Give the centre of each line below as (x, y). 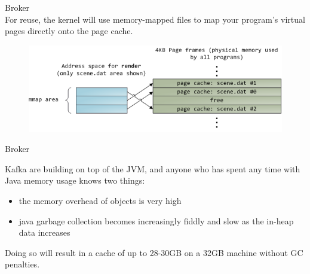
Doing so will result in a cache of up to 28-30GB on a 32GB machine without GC (154, 252)
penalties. (22, 264)
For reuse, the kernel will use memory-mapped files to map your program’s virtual (155, 19)
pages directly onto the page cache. (69, 31)
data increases (44, 232)
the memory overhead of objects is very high (100, 201)
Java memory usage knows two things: (75, 180)
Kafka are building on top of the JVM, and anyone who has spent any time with (153, 168)
